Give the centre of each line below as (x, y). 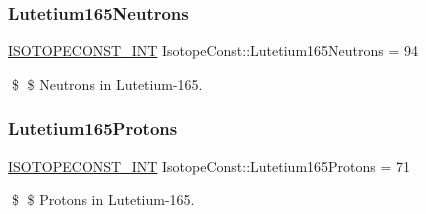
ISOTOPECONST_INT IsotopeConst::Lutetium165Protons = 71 (209, 165)
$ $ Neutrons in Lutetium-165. (107, 83)
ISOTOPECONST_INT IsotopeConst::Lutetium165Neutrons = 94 (213, 50)
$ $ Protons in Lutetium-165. (103, 199)
